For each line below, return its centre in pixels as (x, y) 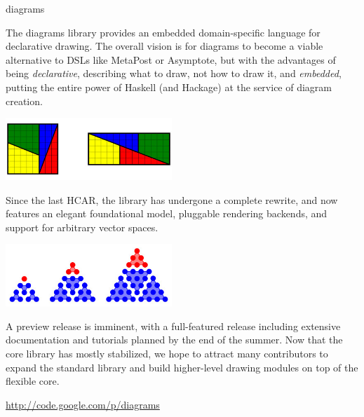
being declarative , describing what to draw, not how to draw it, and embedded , (174, 73)
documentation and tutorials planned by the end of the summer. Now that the (174, 340)
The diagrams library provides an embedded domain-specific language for (163, 32)
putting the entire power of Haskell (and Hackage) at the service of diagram (169, 87)
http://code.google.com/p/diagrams (83, 404)
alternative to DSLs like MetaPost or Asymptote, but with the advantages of (171, 59)
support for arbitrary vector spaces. (82, 227)
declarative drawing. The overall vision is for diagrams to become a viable (164, 46)
